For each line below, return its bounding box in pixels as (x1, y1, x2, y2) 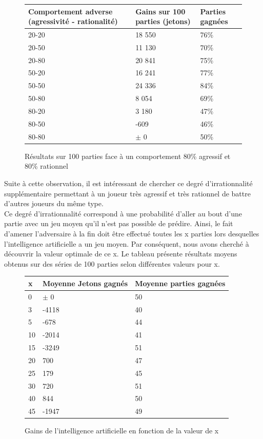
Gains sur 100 (135, 6, 186, 16)
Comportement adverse (28, 6, 113, 16)
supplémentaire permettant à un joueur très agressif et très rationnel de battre (4, 188, 251, 198)
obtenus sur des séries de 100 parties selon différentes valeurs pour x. (4, 258, 220, 269)
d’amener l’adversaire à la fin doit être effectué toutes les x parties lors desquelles (4, 228, 259, 238)
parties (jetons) (135, 16, 191, 27)
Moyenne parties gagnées (135, 277, 226, 288)
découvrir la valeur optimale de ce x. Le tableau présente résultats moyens (4, 248, 237, 259)
